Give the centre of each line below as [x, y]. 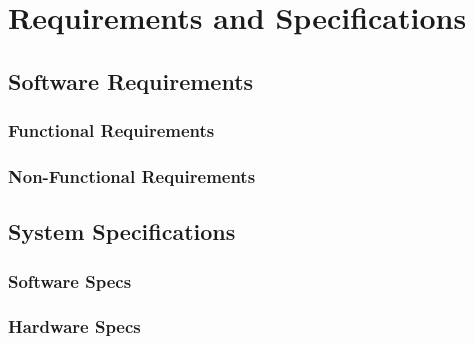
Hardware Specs [74, 326]
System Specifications [122, 231]
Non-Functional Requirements [132, 175]
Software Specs [70, 280]
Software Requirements [131, 80]
